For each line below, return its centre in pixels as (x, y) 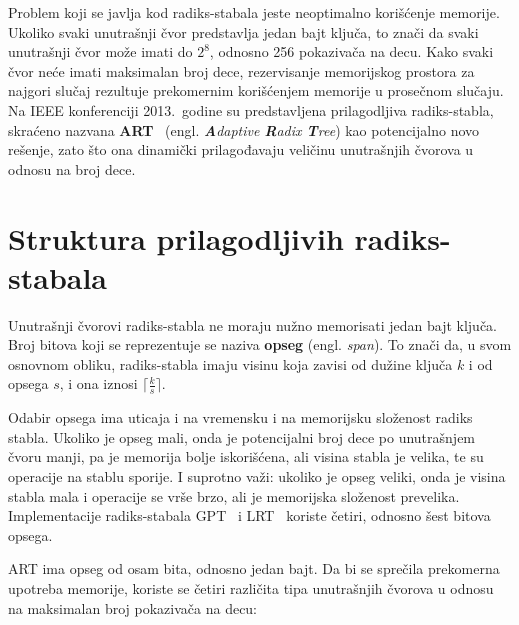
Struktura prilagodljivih (176, 237)
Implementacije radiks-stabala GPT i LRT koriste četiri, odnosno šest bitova (249, 515)
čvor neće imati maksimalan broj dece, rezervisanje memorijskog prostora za (241, 70)
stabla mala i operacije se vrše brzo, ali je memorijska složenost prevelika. (234, 495)
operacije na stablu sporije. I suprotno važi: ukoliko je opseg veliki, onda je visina (257, 476)
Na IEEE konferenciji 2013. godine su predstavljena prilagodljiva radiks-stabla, (251, 109)
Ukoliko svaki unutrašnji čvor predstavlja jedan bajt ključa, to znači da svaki (243, 31)
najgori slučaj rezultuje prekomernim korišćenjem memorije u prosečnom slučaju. (256, 90)
